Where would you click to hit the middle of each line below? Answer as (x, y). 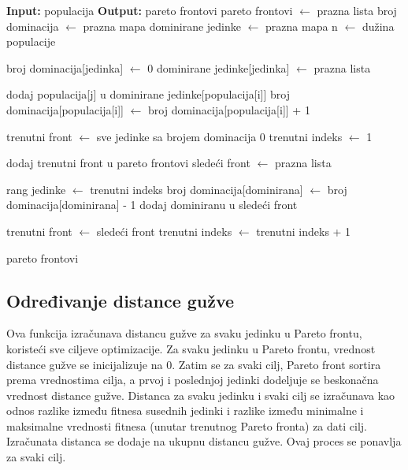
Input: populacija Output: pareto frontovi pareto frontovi (150, 10)
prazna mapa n (302, 26)
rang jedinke (36, 189)
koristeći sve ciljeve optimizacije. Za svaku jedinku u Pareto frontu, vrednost (191, 348)
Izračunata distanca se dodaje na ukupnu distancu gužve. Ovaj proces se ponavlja (204, 441)
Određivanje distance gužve (121, 300)
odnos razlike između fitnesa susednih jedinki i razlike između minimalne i (185, 410)
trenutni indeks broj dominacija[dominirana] (197, 189)
